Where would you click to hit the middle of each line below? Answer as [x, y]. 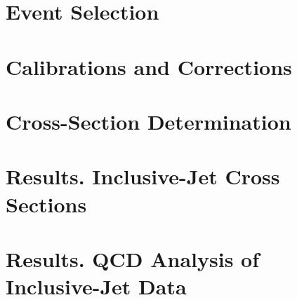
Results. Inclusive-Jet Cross [143, 176]
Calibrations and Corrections [149, 66]
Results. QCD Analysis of [133, 258]
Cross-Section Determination [148, 121]
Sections [46, 204]
